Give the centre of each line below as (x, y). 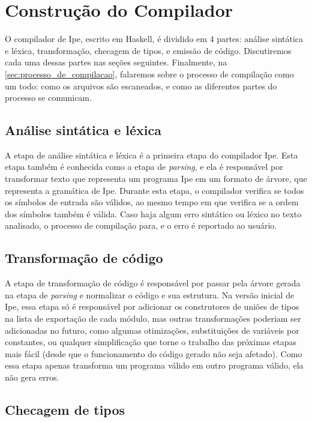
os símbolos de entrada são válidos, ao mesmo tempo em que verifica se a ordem (152, 202)
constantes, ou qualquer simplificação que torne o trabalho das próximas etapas (151, 342)
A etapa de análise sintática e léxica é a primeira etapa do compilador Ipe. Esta (151, 155)
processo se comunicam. (48, 98)
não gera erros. (32, 377)
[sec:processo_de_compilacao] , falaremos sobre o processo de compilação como (149, 74)
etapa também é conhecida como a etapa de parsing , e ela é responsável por (144, 167)
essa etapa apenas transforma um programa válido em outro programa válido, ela (154, 365)
